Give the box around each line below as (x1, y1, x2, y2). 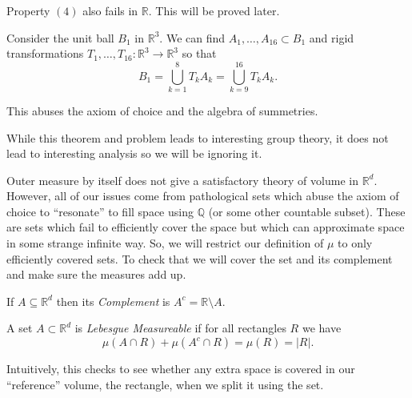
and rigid (309, 29, 354, 46)
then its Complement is (56, 292, 170, 309)
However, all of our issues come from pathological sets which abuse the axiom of (6, 187, 399, 204)
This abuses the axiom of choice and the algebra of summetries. (6, 102, 318, 119)
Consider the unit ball (6, 29, 114, 46)
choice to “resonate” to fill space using (6, 203, 194, 219)
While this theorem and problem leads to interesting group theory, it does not (6, 129, 389, 146)
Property (6, 2, 50, 18)
